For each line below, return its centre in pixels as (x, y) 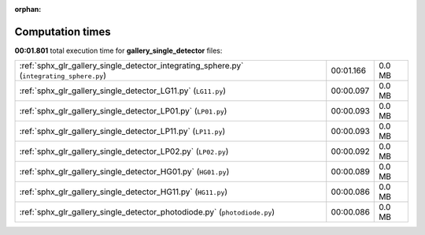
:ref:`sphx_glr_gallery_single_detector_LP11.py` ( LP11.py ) (122, 132)
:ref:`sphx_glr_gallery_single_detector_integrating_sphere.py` (131, 65)
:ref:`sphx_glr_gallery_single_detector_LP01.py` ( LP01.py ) (123, 111)
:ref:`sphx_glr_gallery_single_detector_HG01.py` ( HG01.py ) (124, 172)
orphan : (28, 9)
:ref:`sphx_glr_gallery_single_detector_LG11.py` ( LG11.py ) (123, 91)
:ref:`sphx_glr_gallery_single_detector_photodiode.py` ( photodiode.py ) (147, 212)
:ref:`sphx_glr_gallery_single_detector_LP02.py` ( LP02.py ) (124, 151)
